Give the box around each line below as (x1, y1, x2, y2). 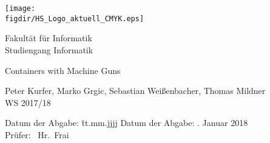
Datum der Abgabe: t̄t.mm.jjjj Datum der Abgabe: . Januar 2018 (5, 116, 248, 129)
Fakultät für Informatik (5, 32, 92, 44)
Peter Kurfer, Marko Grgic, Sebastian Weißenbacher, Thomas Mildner (5, 84, 266, 97)
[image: (5, 4, 36, 13)
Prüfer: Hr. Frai (5, 128, 69, 141)
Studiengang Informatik (5, 43, 93, 56)
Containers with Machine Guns (5, 64, 121, 76)
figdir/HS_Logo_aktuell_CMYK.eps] (5, 14, 144, 23)
